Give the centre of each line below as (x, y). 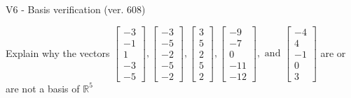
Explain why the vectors (58, 52)
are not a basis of (43, 88)
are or (333, 52)
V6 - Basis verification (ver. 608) (76, 9)
